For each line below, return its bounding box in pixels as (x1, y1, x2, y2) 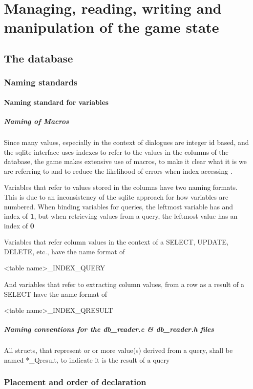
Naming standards (4, 76, 78, 88)
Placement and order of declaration (4, 375, 147, 388)
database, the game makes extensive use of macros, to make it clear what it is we (4, 156, 247, 166)
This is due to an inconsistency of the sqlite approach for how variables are (4, 191, 229, 202)
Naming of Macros (4, 116, 69, 126)
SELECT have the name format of (4, 288, 107, 299)
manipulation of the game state (4, 17, 219, 37)
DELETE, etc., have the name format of (4, 246, 125, 256)
